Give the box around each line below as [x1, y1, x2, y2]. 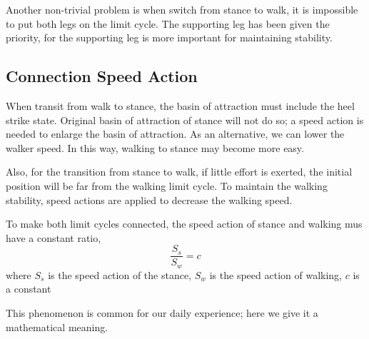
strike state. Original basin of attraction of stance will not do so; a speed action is [6, 112, 364, 127]
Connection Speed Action [6, 65, 198, 87]
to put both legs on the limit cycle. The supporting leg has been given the [6, 16, 330, 31]
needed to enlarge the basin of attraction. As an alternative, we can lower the [6, 126, 345, 141]
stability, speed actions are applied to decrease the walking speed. [6, 192, 293, 207]
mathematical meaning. [6, 319, 108, 334]
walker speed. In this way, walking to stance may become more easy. [6, 140, 304, 155]
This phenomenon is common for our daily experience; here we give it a [6, 305, 318, 320]
